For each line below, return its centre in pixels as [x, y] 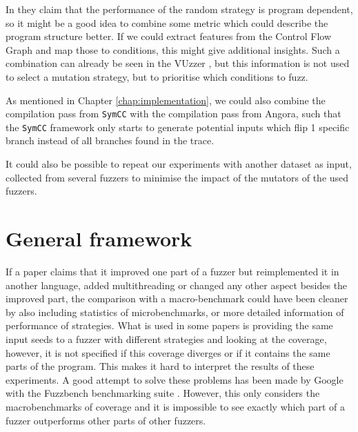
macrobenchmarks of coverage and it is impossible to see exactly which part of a [176, 406]
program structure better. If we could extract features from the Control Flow [169, 36]
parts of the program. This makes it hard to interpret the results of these [160, 366]
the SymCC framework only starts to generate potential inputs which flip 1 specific [178, 127]
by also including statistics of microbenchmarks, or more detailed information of [175, 312]
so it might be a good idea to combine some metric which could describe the [167, 22]
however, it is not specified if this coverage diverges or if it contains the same [168, 352]
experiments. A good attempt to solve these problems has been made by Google [175, 379]
